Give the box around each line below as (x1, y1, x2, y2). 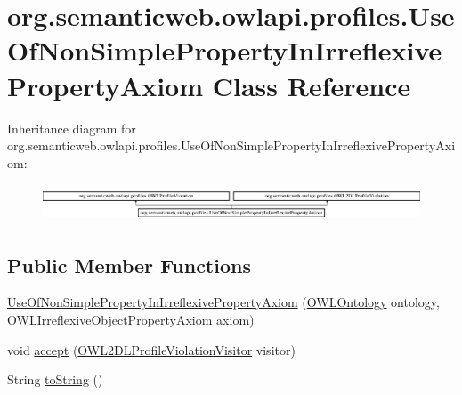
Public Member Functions (7, 251, 251, 278)
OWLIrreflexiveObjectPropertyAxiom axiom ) (7, 310, 255, 329)
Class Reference (212, 67, 411, 103)
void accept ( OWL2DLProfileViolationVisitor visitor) (7, 340, 296, 359)
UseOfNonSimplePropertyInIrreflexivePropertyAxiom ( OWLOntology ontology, (7, 293, 440, 311)
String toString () (7, 370, 103, 389)
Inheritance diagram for (7, 118, 136, 137)
